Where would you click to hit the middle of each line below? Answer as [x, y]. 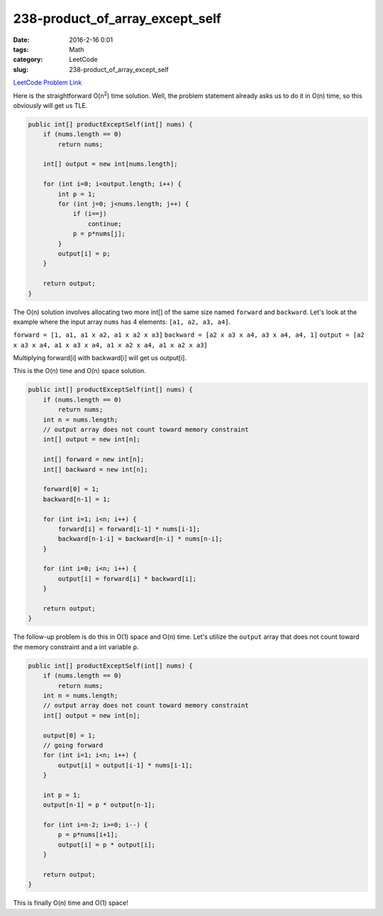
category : [28, 60]
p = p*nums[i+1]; [88, 835]
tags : [21, 49]
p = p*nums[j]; [99, 234]
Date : [21, 40]
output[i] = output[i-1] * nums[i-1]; [125, 765]
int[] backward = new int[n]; [95, 469]
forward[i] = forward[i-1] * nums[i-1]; [129, 529]
